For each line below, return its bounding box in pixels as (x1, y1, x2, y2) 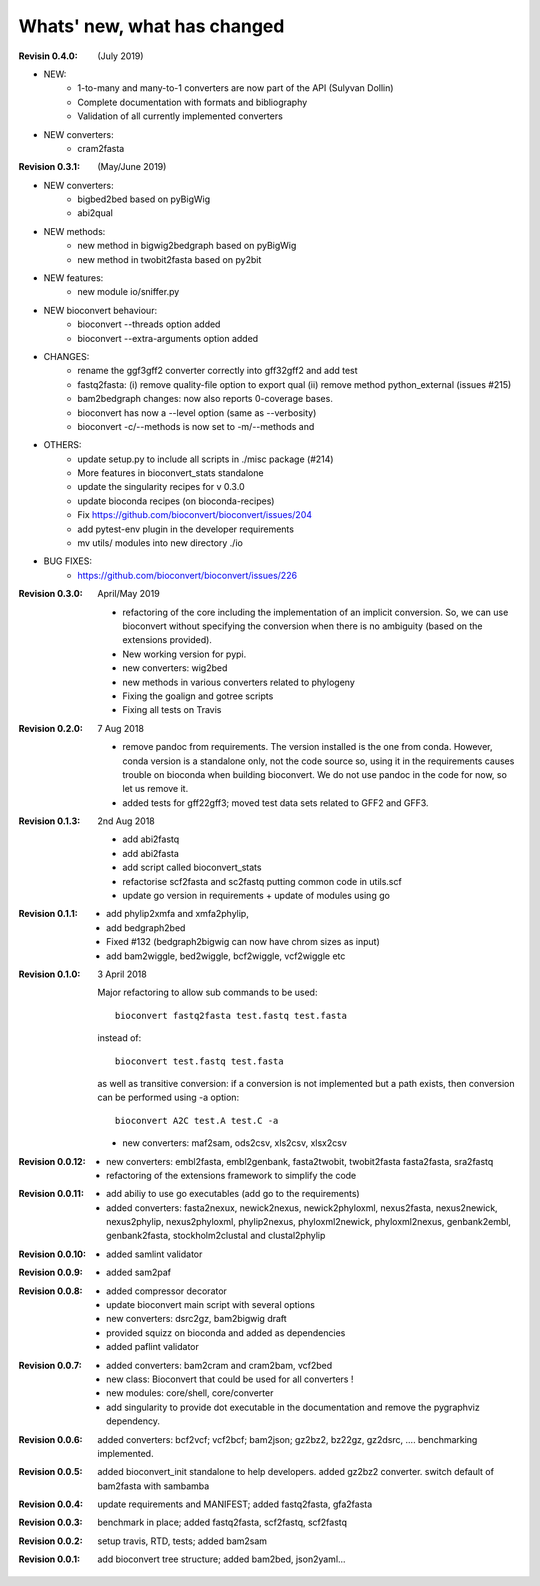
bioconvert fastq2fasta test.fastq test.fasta (115, 1010, 347, 1021)
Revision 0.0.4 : (18, 1498, 84, 1510)
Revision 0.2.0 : (18, 722, 84, 734)
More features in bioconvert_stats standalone (77, 467, 264, 479)
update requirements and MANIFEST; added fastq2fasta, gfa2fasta (97, 1498, 373, 1510)
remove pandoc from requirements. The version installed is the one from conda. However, (122, 741, 493, 753)
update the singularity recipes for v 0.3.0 (77, 481, 245, 493)
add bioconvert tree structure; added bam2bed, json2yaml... (97, 1553, 346, 1565)
